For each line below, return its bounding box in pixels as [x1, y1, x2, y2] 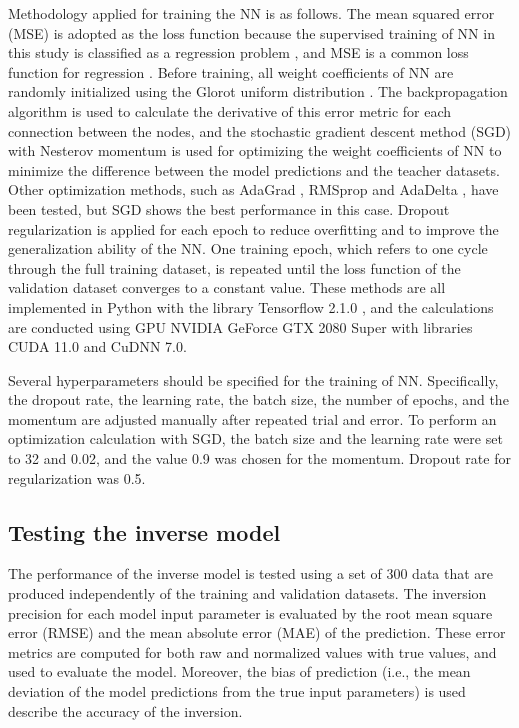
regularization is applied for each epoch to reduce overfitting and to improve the [8, 218, 499, 239]
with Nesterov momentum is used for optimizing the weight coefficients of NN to [8, 140, 502, 161]
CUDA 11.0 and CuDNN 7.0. [8, 336, 187, 357]
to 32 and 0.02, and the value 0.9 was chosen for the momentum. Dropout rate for [8, 448, 511, 469]
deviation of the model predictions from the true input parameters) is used [8, 681, 466, 702]
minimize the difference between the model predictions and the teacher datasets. [8, 159, 500, 180]
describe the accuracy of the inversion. [8, 700, 243, 721]
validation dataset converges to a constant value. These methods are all [8, 277, 446, 298]
